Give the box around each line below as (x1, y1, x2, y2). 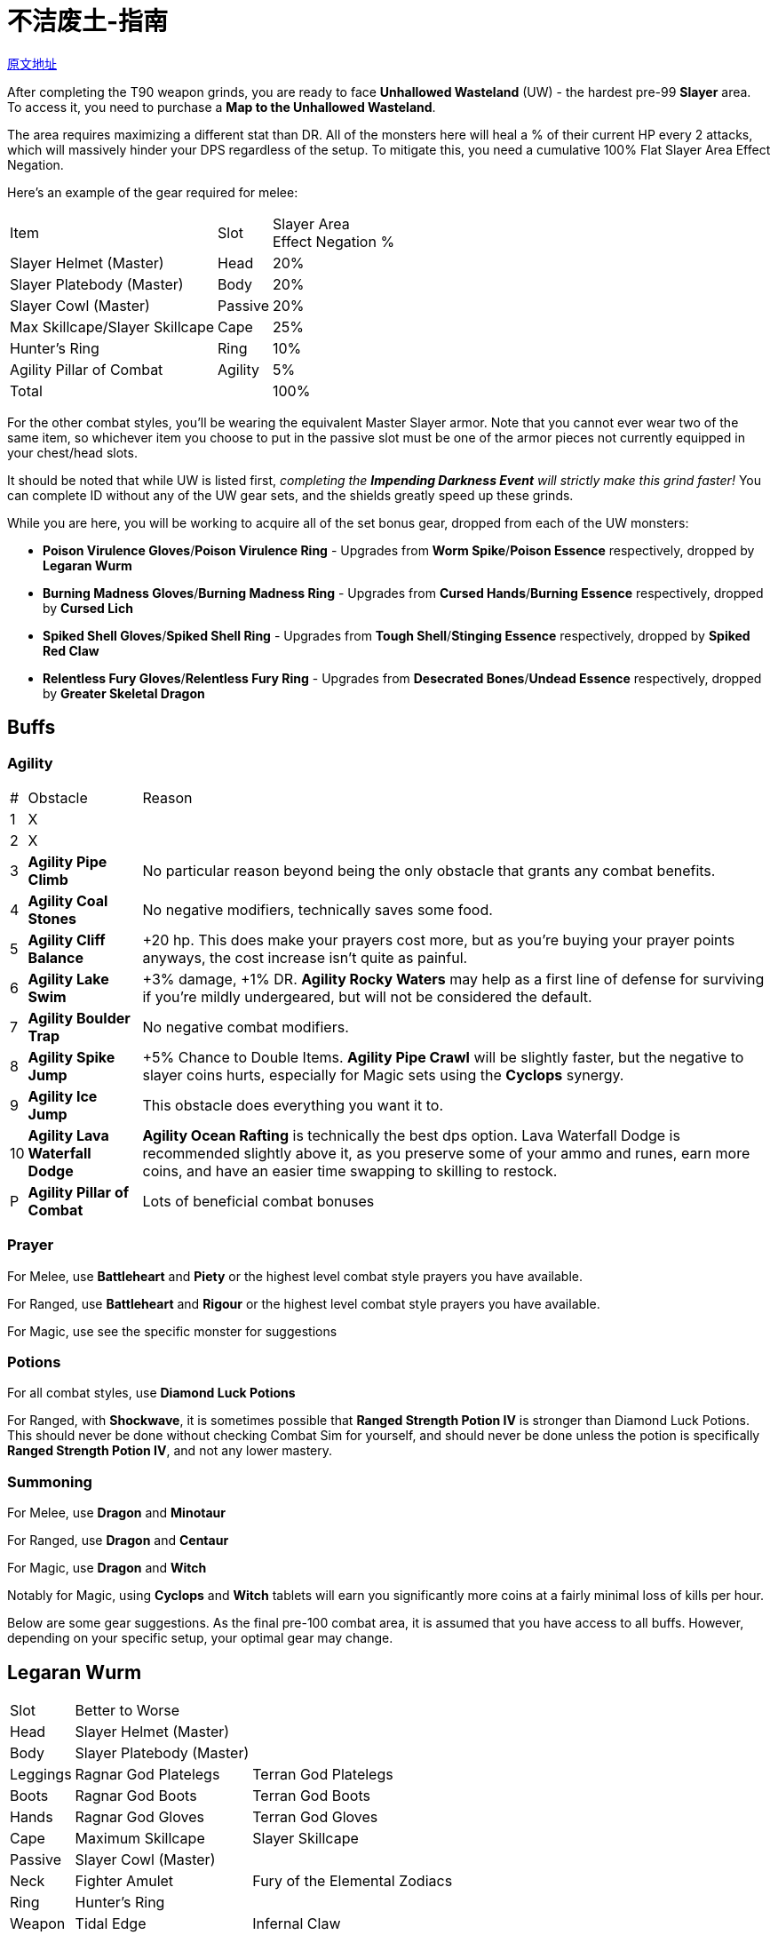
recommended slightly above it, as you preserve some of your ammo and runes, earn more (142, 1143, 750, 1162)
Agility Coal (28, 891, 108, 910)
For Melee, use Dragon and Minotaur (7, 1505, 226, 1521)
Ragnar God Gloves (75, 1808, 204, 1827)
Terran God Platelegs (252, 1765, 393, 1784)
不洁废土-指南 (7, 6, 169, 36)
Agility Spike (28, 1047, 115, 1066)
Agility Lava (28, 1126, 109, 1144)
